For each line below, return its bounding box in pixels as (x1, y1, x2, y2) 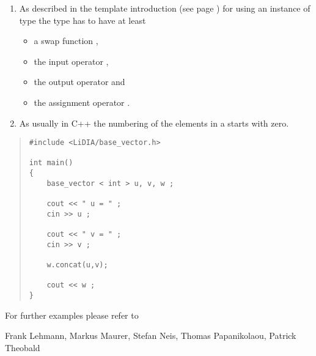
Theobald (5, 341, 40, 354)
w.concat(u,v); (46, 261, 108, 270)
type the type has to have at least (19, 13, 146, 26)
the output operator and (34, 75, 125, 88)
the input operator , (34, 54, 109, 67)
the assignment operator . (34, 95, 130, 108)
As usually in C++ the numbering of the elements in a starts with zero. (19, 116, 289, 129)
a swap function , (34, 34, 98, 47)
